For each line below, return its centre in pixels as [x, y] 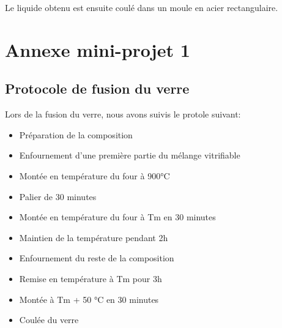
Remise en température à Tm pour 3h [91, 278]
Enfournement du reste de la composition [97, 258]
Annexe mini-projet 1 [98, 49]
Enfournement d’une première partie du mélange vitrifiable [130, 155]
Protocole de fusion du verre [97, 88]
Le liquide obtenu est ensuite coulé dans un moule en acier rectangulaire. [142, 7]
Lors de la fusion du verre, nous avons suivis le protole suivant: [123, 114]
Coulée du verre [49, 320]
